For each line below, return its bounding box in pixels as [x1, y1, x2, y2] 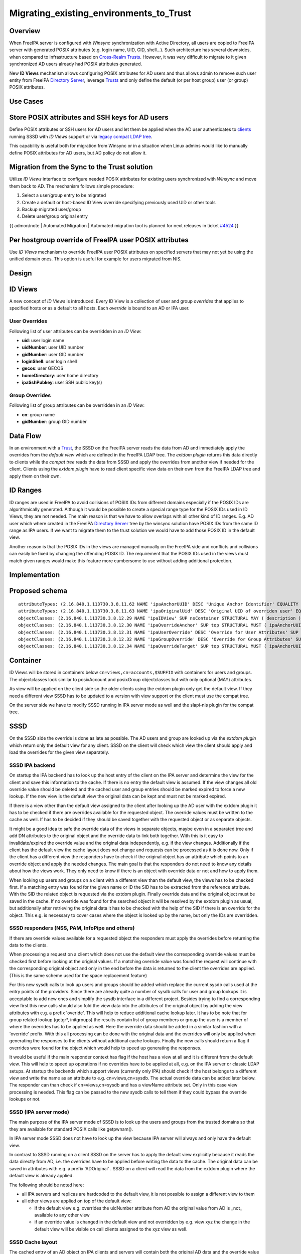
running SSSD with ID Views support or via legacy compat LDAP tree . [9, 133, 153, 139]
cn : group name [22, 411, 55, 417]
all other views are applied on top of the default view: [22, 1198, 132, 1204]
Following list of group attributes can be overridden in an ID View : [9, 402, 145, 408]
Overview [9, 27, 41, 35]
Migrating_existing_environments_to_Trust [9, 8, 192, 19]
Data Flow [9, 431, 41, 440]
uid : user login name [22, 337, 65, 343]
